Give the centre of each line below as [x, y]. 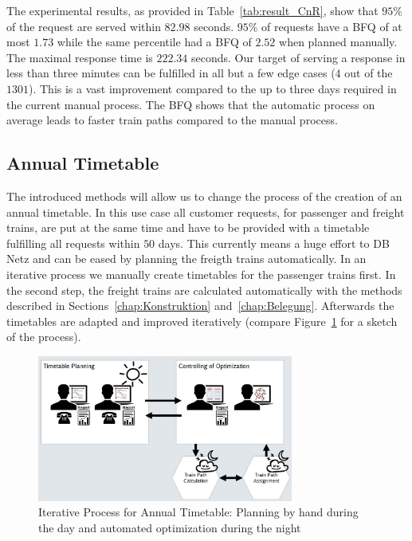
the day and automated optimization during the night [170, 527]
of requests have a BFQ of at [332, 26]
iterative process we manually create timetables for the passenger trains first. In [201, 274]
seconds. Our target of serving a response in [298, 57]
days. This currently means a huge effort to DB [274, 243]
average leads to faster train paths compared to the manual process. [172, 120]
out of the [369, 73]
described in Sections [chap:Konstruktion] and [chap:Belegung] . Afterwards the [200, 306]
